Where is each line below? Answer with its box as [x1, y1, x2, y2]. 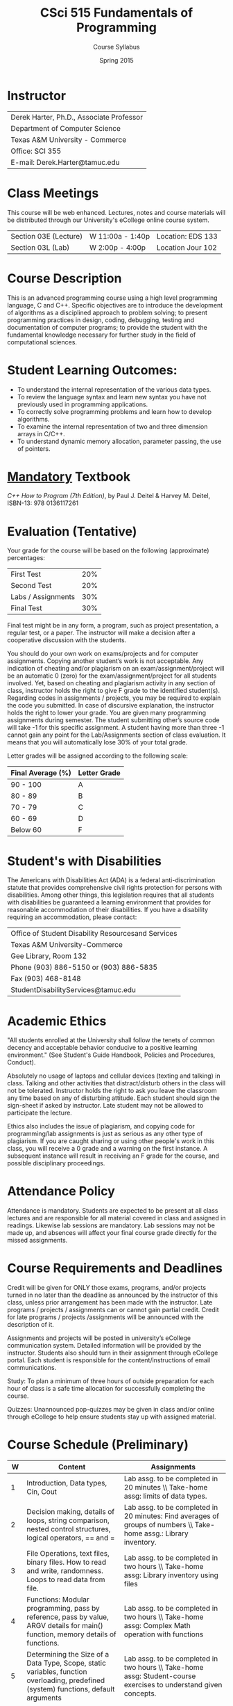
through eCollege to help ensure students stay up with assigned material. [7, 1412, 216, 1421]
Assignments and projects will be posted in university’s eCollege [7, 1334, 191, 1342]
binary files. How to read [26, 1557, 107, 1567]
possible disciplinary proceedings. [7, 1159, 105, 1167]
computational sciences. [7, 337, 78, 346]
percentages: [7, 554, 45, 562]
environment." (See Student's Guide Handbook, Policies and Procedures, [7, 1051, 216, 1059]
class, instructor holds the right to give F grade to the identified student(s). [7, 687, 221, 695]
